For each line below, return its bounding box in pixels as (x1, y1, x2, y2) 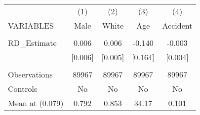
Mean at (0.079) (8, 97, 64, 109)
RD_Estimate (8, 37, 57, 48)
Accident (162, 20, 193, 31)
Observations (8, 69, 53, 80)
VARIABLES (8, 20, 54, 31)
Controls (8, 83, 38, 94)
